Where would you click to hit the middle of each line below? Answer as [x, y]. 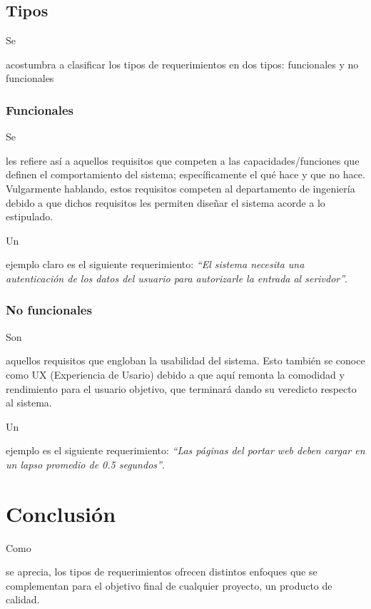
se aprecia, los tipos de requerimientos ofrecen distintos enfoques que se [162, 572]
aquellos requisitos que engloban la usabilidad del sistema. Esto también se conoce [185, 360]
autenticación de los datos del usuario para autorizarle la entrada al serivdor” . [177, 278]
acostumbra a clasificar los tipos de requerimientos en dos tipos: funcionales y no [182, 64]
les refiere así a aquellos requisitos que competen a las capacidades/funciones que [183, 160]
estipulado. [30, 216]
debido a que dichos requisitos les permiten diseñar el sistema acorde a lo [166, 202]
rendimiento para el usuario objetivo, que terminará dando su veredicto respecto [181, 388]
